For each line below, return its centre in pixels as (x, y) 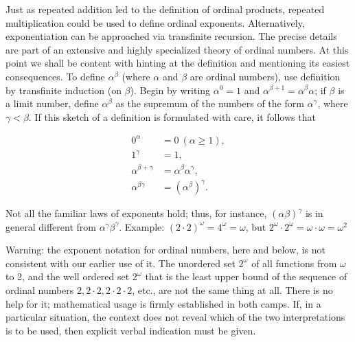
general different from (51, 226)
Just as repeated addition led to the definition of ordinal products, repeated (165, 9)
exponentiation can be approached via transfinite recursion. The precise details (171, 36)
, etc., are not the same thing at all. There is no (232, 290)
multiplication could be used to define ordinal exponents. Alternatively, (155, 22)
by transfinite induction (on (64, 90)
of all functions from (294, 263)
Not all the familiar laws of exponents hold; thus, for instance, (136, 213)
